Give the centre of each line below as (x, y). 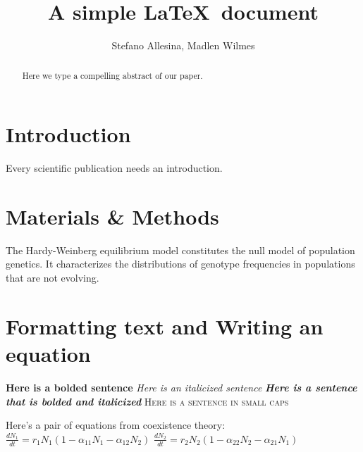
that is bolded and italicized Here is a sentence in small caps (147, 401)
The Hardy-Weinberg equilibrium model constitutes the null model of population (180, 250)
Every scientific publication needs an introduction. (114, 168)
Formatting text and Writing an (165, 326)
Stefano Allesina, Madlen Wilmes (183, 45)
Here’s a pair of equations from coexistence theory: (116, 425)
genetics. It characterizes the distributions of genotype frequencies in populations (180, 264)
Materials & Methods (112, 216)
